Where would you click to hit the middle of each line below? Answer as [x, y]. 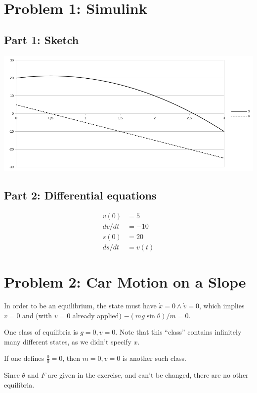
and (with [37, 315]
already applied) [97, 315]
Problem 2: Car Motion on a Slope [125, 282]
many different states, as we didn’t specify [68, 341]
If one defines [24, 358]
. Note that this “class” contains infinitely [178, 332]
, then [71, 358]
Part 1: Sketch [42, 39]
